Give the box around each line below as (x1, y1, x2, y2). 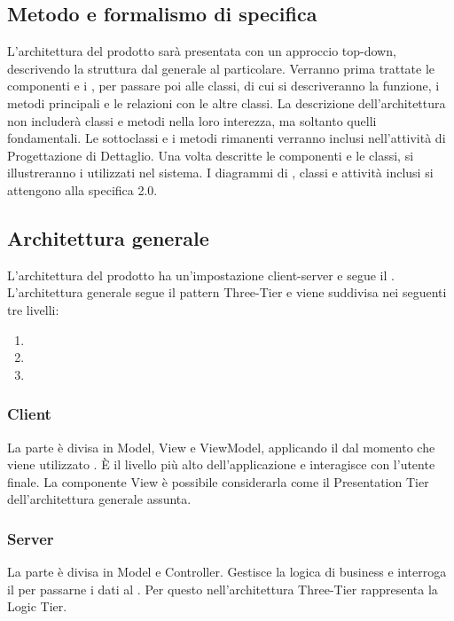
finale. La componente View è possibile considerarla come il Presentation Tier (7, 472, 429, 491)
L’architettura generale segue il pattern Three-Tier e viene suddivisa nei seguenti (7, 283, 447, 302)
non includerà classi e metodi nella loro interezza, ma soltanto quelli (7, 111, 377, 130)
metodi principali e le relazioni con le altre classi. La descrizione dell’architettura (7, 93, 446, 112)
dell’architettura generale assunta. (7, 490, 192, 508)
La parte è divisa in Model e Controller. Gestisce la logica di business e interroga (7, 562, 447, 581)
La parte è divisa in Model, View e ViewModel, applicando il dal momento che (7, 437, 435, 456)
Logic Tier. (7, 597, 67, 616)
